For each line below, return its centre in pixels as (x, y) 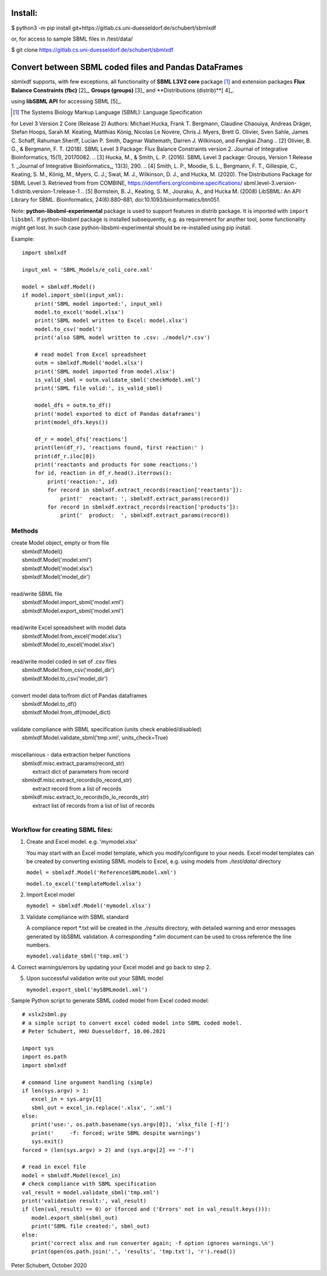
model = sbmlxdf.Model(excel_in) (71, 1175)
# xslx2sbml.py (45, 1015)
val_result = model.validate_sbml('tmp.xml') (91, 1192)
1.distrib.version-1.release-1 (45, 191)
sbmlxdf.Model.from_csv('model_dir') (68, 670)
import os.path (45, 1057)
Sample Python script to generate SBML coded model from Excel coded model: (110, 1000)
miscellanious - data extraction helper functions (71, 755)
